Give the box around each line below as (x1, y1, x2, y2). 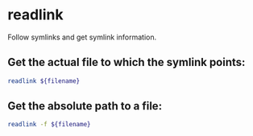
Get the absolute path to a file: (7, 99, 163, 113)
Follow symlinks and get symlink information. (7, 32, 157, 42)
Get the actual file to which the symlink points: (7, 56, 246, 69)
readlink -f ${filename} (7, 121, 91, 129)
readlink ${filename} (7, 76, 81, 85)
